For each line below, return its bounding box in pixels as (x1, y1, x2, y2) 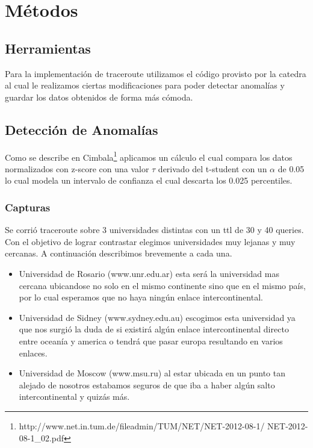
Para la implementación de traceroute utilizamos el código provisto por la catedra (5, 67, 306, 79)
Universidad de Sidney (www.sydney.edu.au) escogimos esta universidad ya (19, 311, 296, 323)
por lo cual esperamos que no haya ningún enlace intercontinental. (19, 291, 263, 303)
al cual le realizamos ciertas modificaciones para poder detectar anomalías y (5, 79, 285, 92)
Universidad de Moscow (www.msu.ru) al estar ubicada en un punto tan (19, 367, 286, 379)
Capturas (5, 199, 51, 214)
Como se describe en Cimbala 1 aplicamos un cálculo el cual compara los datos (5, 149, 293, 163)
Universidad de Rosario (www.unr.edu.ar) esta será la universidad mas (19, 267, 279, 279)
